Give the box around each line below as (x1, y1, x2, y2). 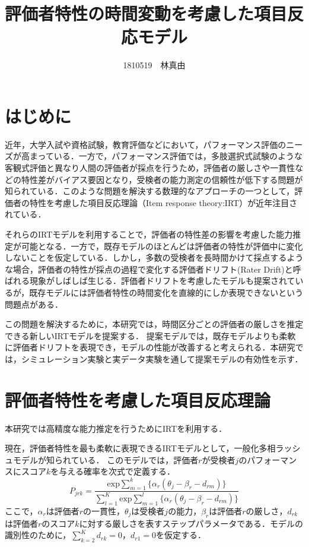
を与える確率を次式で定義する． (50, 465, 175, 478)
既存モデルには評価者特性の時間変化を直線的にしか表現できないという (29, 286, 304, 298)
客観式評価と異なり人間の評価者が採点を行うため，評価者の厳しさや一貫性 (5, 162, 295, 174)
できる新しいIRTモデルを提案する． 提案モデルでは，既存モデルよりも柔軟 (5, 329, 296, 342)
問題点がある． (5, 298, 63, 310)
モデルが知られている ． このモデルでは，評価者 (12, 453, 199, 466)
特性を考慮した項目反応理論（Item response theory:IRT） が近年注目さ (29, 196, 298, 208)
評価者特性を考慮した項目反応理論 (5, 387, 271, 412)
